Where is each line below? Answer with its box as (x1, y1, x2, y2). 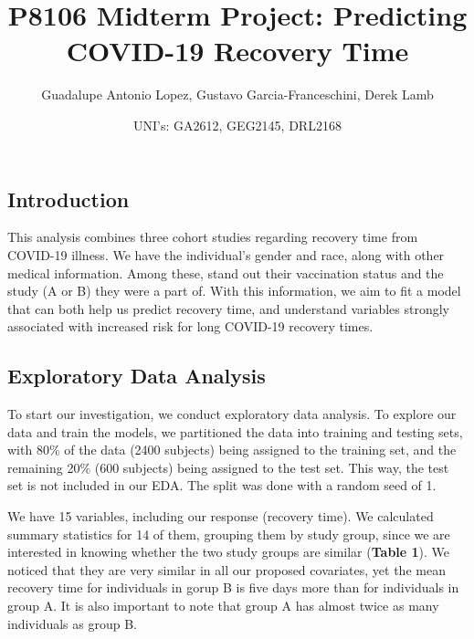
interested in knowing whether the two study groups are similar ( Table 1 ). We (7, 542, 450, 561)
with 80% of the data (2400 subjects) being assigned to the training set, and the (7, 440, 457, 459)
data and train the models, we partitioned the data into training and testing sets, (7, 422, 463, 441)
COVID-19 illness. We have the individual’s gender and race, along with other (7, 245, 445, 264)
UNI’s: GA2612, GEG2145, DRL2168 (133, 115, 342, 134)
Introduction (7, 184, 130, 213)
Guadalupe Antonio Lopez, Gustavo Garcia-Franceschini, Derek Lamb (41, 85, 434, 104)
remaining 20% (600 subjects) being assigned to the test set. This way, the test (7, 457, 449, 477)
